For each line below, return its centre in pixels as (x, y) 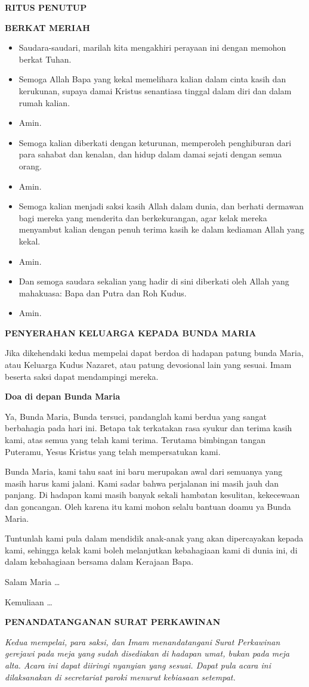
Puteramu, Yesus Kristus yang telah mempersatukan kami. (113, 451)
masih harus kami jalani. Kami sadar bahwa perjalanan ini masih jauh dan (142, 483)
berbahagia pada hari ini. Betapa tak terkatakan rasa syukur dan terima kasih (149, 428)
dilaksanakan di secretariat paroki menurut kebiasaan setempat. (120, 677)
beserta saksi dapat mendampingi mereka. (82, 376)
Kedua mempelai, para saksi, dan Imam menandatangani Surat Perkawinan (143, 641)
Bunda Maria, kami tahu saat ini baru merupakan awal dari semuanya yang (144, 471)
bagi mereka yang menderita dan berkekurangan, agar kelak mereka (143, 217)
